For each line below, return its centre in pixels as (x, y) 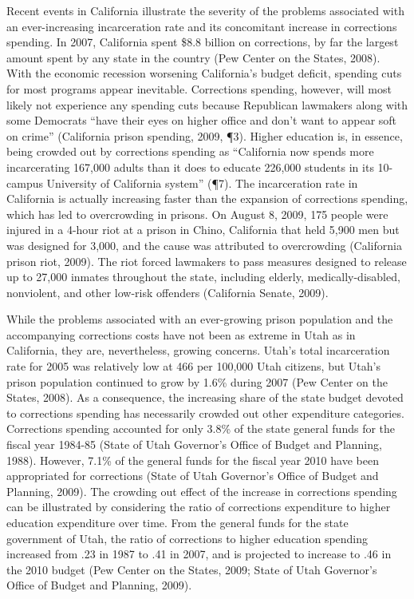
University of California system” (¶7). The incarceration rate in (202, 182)
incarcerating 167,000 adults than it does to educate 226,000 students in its (190, 167)
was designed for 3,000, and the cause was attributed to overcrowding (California (204, 245)
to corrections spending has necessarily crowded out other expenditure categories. (205, 413)
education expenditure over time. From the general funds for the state (177, 522)
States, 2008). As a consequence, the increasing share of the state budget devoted (205, 397)
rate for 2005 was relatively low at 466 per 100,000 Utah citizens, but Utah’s (193, 366)
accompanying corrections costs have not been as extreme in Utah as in (181, 334)
